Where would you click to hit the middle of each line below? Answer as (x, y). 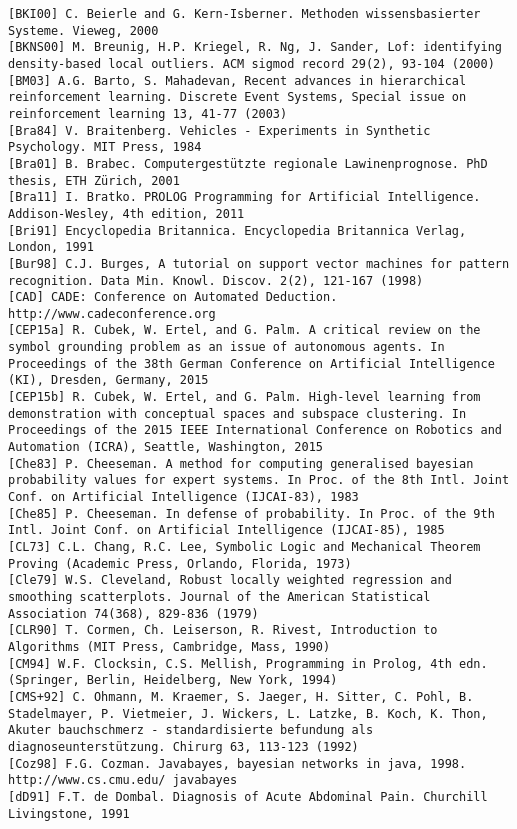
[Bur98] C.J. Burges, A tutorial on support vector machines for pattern (259, 263)
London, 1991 (51, 247)
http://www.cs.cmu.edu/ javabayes (123, 780)
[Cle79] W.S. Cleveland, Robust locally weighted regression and (230, 580)
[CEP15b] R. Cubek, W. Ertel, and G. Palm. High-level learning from (244, 397)
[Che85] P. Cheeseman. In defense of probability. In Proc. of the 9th (251, 513)
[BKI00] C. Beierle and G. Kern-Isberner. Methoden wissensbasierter (244, 14)
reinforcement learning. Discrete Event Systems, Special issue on (237, 97)
